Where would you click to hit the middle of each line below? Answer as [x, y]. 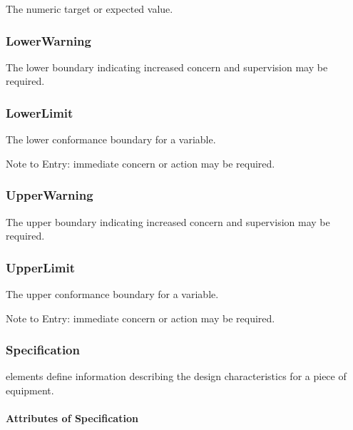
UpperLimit [41, 267]
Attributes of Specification [72, 418]
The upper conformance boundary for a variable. [112, 294]
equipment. [30, 390]
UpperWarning [50, 195]
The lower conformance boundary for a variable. [111, 139]
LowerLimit [40, 112]
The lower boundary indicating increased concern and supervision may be [167, 67]
